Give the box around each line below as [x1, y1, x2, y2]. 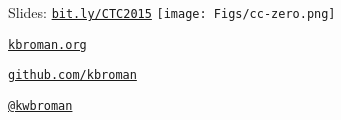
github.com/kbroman [8, 68, 137, 83]
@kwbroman [8, 98, 73, 113]
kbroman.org [8, 37, 87, 52]
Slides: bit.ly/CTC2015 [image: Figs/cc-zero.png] [8, 2, 336, 22]
